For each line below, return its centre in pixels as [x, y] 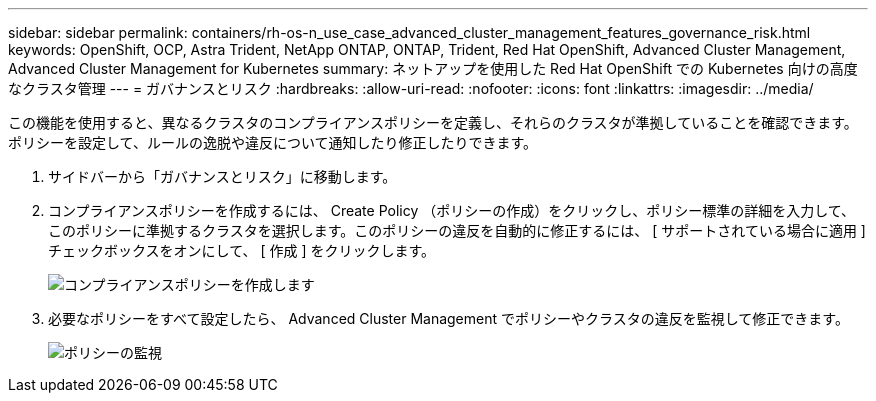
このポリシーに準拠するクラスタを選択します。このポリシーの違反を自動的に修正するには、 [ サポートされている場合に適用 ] [457, 230]
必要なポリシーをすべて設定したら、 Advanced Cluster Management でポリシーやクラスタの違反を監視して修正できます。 [448, 318]
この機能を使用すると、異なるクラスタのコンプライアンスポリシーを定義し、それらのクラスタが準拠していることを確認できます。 [433, 122]
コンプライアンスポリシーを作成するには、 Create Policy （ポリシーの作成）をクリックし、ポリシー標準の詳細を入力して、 [452, 210]
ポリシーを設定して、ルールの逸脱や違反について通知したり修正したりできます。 [273, 142]
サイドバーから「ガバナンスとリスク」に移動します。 [222, 176]
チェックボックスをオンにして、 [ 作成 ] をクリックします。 [242, 250]
